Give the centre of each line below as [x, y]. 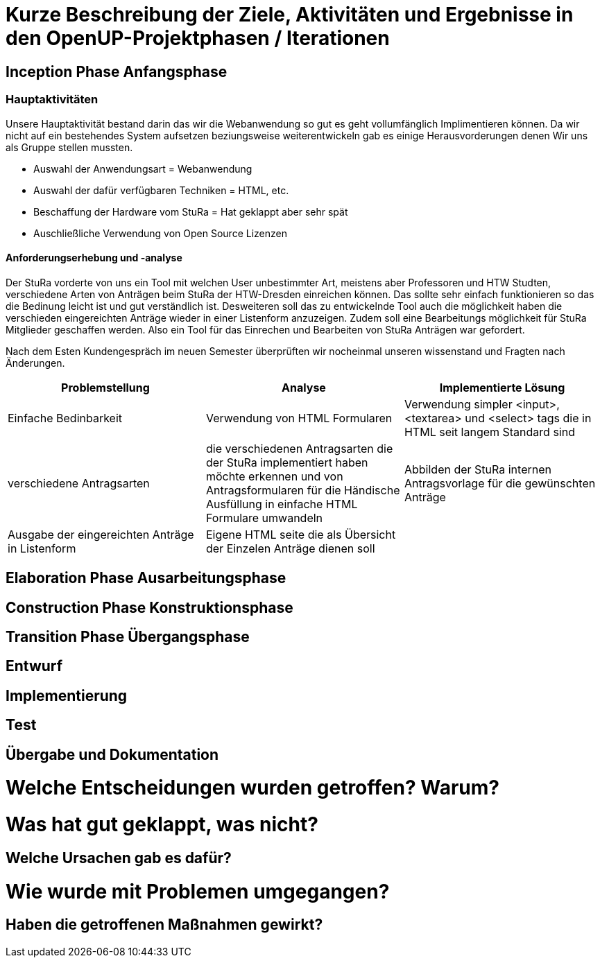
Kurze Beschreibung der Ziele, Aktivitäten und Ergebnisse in [290, 15]
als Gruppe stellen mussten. [69, 147]
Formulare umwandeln [264, 518]
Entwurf [34, 666]
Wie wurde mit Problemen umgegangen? [198, 891]
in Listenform [42, 548]
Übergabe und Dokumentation [112, 754]
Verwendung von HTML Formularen [299, 418]
